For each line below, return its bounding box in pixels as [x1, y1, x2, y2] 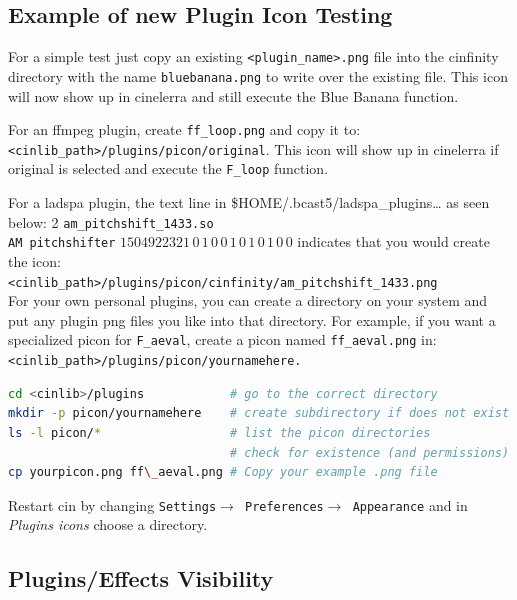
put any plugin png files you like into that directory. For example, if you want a [8, 309, 496, 330]
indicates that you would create [297, 231, 490, 252]
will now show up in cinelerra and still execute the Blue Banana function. [8, 85, 459, 106]
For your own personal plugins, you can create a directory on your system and [8, 290, 488, 311]
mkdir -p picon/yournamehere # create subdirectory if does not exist [8, 406, 510, 421]
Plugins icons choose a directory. [8, 514, 208, 535]
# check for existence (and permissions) [229, 445, 510, 460]
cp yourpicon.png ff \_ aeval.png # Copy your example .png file [8, 465, 438, 480]
